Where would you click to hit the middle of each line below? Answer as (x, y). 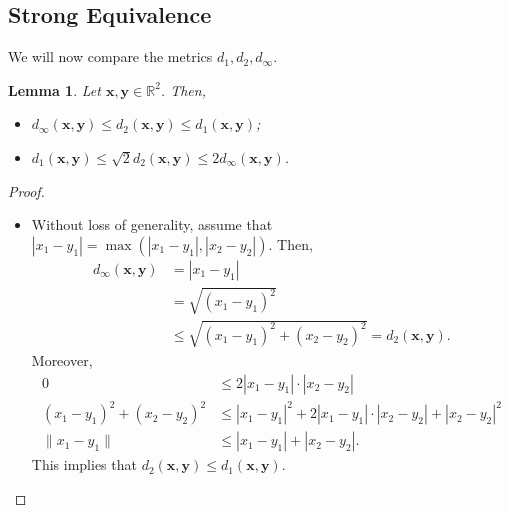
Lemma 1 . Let (54, 89)
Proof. (26, 190)
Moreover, (62, 359)
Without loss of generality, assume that (152, 224)
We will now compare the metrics (110, 56)
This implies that (84, 464)
